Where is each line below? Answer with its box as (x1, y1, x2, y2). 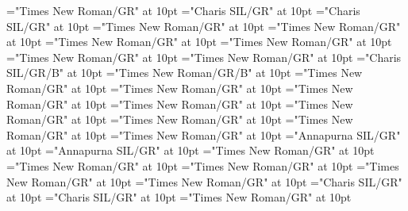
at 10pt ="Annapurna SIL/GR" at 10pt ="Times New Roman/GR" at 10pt (6, 142, 375, 159)
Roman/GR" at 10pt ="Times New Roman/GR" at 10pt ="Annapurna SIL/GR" (6, 126, 401, 143)
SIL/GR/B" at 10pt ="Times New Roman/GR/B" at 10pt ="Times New (6, 64, 363, 81)
